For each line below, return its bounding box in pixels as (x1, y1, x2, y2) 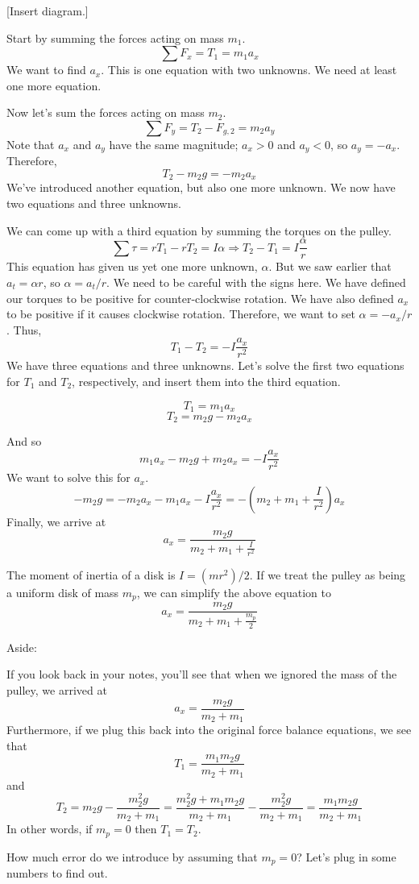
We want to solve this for (6, 469, 131, 486)
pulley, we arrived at (6, 681, 107, 698)
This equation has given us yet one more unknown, (6, 258, 258, 275)
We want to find (6, 61, 86, 78)
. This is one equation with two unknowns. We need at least (101, 61, 397, 78)
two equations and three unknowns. (6, 195, 181, 212)
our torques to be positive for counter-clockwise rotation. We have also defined (6, 289, 394, 306)
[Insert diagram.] (6, 2, 89, 19)
